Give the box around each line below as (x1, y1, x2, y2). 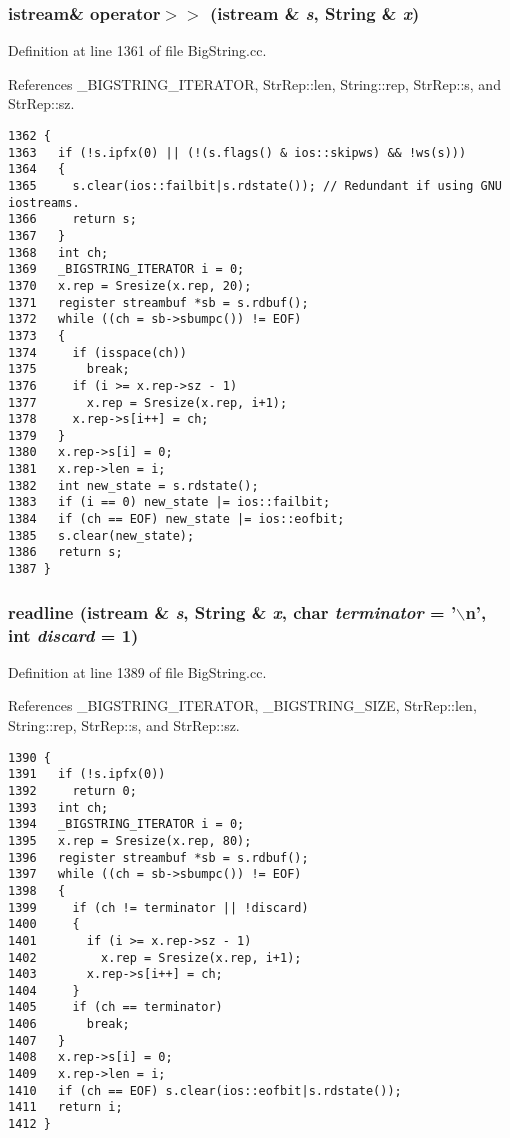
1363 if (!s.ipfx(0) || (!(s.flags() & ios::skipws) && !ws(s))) (8, 145, 467, 160)
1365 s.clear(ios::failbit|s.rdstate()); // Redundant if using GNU (8, 178, 502, 193)
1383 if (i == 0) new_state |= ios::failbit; (8, 495, 331, 510)
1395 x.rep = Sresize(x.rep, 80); (8, 833, 252, 848)
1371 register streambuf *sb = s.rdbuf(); (8, 295, 309, 310)
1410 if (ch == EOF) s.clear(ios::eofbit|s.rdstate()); (8, 1083, 402, 1098)
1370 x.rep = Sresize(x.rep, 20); (8, 278, 252, 293)
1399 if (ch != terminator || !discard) (8, 900, 309, 915)
